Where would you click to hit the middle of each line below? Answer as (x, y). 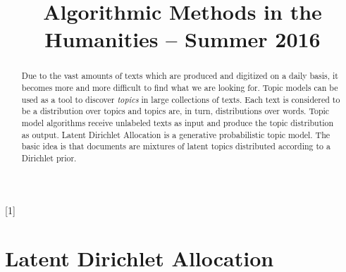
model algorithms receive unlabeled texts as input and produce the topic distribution (178, 122)
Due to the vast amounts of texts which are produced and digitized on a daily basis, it (180, 76)
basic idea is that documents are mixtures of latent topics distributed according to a (176, 146)
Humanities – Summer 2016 (183, 39)
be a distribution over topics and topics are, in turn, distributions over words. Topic (175, 111)
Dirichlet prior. (49, 157)
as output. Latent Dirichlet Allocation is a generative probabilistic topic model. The (176, 134)
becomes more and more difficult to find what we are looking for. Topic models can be (180, 88)
